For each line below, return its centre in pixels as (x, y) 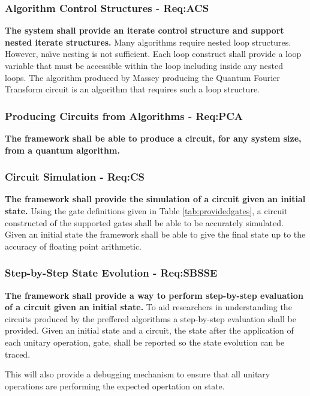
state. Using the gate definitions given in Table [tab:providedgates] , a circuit (146, 211)
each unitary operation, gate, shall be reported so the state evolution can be (145, 342)
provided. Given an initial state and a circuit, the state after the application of (149, 330)
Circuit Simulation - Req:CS (75, 177)
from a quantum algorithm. (62, 150)
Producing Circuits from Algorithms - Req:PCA (124, 115)
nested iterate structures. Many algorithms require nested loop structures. (148, 42)
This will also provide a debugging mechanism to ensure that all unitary (138, 374)
